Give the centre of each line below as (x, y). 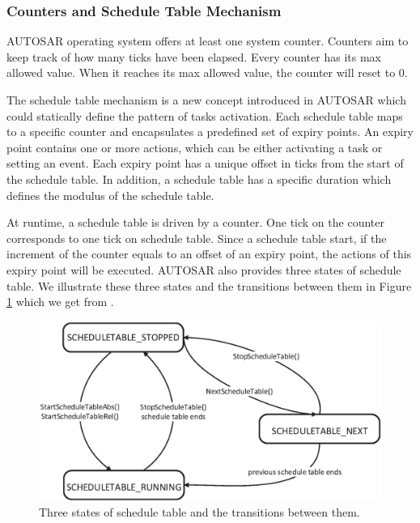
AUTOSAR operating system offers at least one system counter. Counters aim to (208, 41)
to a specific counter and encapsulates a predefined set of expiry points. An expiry (210, 132)
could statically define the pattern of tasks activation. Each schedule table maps (205, 115)
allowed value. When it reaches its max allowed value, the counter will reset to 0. (207, 72)
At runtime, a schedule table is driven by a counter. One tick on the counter (195, 222)
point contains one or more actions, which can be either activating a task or (195, 147)
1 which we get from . (60, 302)
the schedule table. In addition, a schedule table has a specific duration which (199, 179)
